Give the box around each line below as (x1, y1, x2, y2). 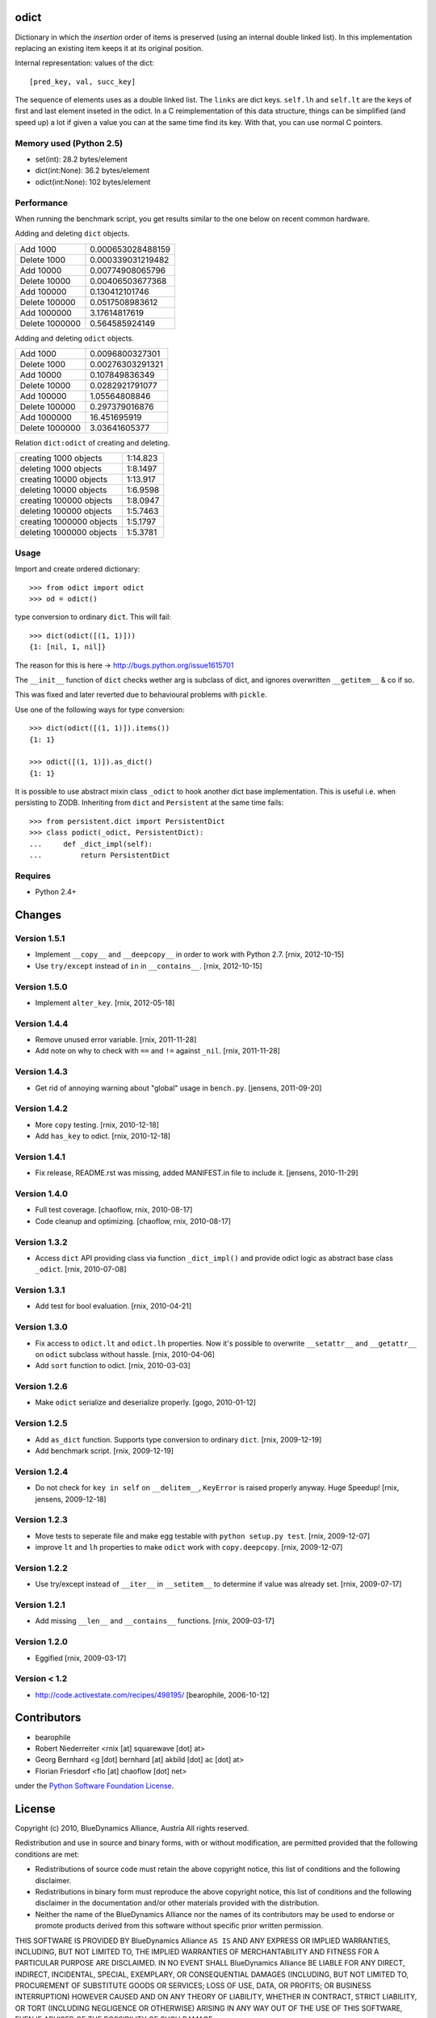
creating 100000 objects (19, 495, 113, 506)
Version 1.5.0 (15, 981, 68, 992)
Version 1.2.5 (15, 1417, 68, 1429)
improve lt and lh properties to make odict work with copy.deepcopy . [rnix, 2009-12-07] (35, 1543, 343, 1552)
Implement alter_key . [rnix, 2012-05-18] (35, 998, 175, 1007)
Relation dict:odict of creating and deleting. (15, 438, 170, 448)
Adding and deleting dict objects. (15, 228, 130, 238)
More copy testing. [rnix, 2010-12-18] (35, 1120, 159, 1129)
